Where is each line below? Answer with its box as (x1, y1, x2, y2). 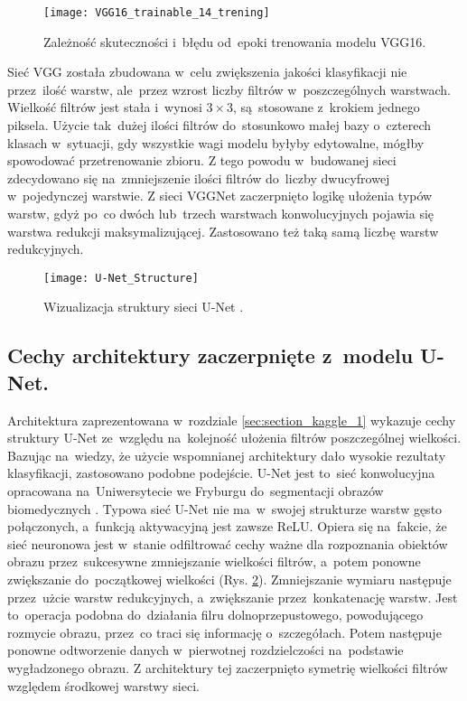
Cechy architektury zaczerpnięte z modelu (7, 341, 414, 369)
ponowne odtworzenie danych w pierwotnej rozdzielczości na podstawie (7, 640, 404, 659)
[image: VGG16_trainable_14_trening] (43, 6, 270, 19)
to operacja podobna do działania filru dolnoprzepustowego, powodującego (7, 605, 424, 624)
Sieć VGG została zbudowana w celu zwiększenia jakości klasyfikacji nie (7, 62, 407, 81)
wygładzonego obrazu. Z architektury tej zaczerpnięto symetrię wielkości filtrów (7, 658, 448, 677)
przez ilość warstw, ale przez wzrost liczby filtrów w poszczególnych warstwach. (7, 79, 451, 98)
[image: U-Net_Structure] (43, 271, 199, 285)
